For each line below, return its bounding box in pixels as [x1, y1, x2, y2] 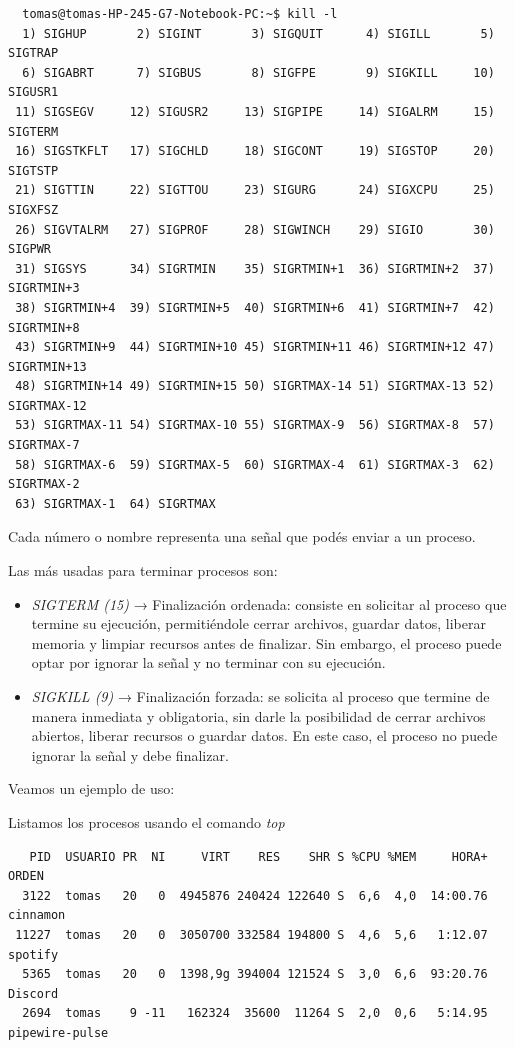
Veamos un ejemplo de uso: [8, 778, 175, 799]
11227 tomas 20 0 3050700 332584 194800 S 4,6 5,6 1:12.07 [15, 927, 488, 942]
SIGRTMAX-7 [8, 438, 80, 453]
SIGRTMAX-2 [8, 477, 80, 492]
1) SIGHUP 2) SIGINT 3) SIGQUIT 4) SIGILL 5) [22, 26, 495, 41]
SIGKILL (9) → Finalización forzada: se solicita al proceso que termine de [31, 686, 490, 706]
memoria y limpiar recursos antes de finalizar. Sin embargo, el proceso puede [31, 632, 502, 653]
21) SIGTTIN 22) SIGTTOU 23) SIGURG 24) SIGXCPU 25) [15, 183, 495, 198]
